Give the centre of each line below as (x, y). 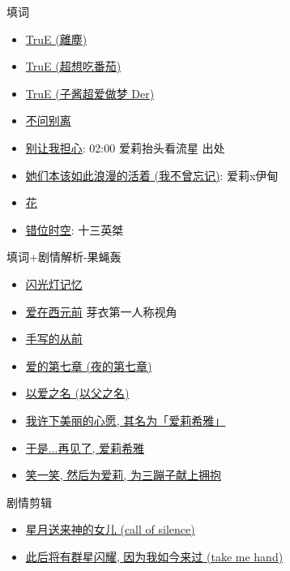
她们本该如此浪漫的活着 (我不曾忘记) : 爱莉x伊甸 (152, 175)
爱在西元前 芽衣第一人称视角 (101, 311)
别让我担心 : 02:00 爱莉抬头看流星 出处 (125, 147)
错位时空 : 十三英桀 (75, 229)
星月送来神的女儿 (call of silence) (110, 529)
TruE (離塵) (56, 39)
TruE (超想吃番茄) (73, 66)
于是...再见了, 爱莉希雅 (85, 447)
